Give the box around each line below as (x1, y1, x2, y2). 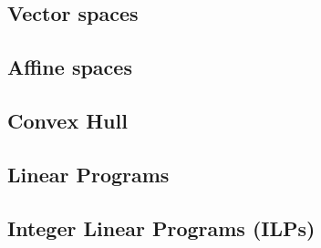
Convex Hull (7, 106, 128, 134)
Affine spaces (7, 53, 132, 81)
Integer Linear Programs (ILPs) (7, 213, 316, 242)
